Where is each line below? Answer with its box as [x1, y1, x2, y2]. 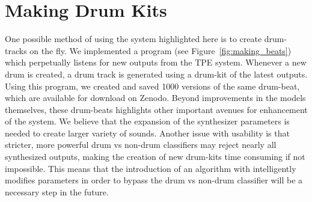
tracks [5, 44, 27, 57]
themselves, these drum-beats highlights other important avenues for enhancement [5, 103, 308, 115]
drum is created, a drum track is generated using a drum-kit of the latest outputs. [5, 67, 308, 80]
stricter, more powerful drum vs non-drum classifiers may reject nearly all [5, 138, 277, 151]
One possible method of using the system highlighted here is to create [5, 32, 262, 45]
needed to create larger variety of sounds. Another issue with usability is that [5, 126, 290, 139]
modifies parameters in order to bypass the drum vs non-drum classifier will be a [5, 174, 303, 186]
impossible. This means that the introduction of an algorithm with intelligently [5, 162, 296, 174]
